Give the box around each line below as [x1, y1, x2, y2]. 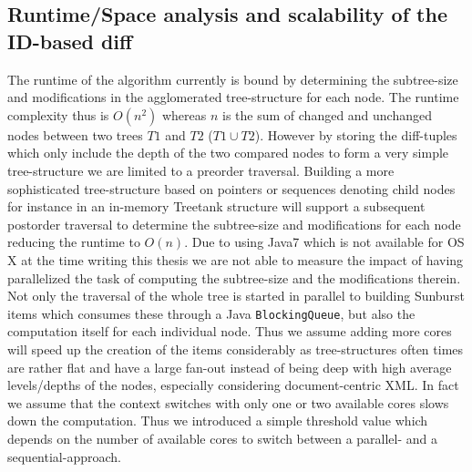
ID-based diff [7, 26, 133, 55]
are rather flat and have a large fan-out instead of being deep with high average [7, 357, 452, 376]
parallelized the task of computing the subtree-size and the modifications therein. [7, 268, 461, 287]
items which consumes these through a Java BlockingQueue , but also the [7, 303, 416, 323]
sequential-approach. [7, 446, 121, 466]
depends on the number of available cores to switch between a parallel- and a [7, 428, 438, 447]
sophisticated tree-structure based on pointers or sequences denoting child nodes [7, 179, 456, 198]
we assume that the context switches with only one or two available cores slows [7, 393, 449, 412]
